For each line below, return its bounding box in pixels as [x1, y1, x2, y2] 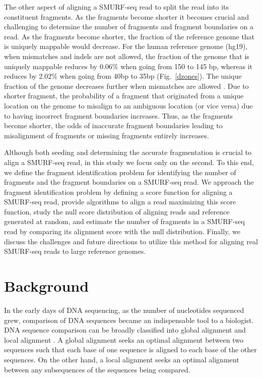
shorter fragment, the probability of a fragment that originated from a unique [4, 90, 244, 101]
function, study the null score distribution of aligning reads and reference [4, 206, 230, 217]
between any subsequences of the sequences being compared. [4, 364, 190, 374]
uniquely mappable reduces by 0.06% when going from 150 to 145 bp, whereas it [4, 61, 252, 71]
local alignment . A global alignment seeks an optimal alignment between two [4, 334, 243, 345]
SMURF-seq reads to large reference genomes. [4, 246, 146, 256]
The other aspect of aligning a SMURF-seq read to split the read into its [4, 2, 229, 12]
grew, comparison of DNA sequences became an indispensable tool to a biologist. [4, 314, 254, 325]
